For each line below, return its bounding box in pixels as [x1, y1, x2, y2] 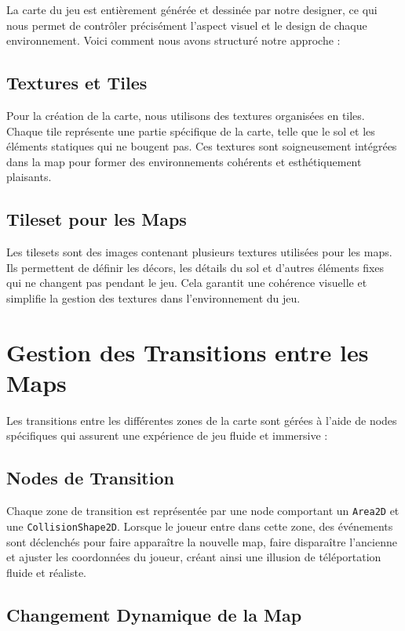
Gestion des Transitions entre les [6, 335, 369, 368]
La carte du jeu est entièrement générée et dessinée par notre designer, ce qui [6, 2, 378, 17]
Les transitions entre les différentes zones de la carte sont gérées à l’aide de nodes [6, 412, 397, 428]
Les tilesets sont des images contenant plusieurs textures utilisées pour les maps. [6, 244, 392, 260]
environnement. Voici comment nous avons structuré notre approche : [6, 32, 341, 49]
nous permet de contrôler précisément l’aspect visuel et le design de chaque [6, 16, 367, 33]
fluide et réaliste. [6, 564, 87, 580]
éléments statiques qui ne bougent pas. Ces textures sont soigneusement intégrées [6, 138, 397, 154]
